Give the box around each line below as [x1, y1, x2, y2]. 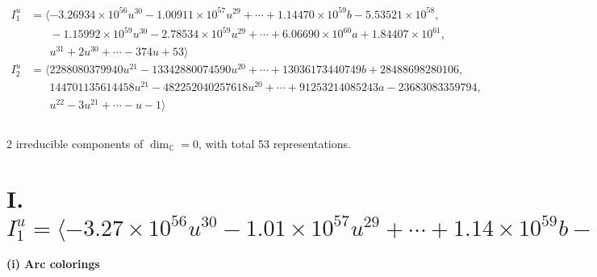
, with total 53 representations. [198, 134, 351, 151]
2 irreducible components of [6, 134, 144, 151]
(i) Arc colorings [6, 255, 100, 272]
